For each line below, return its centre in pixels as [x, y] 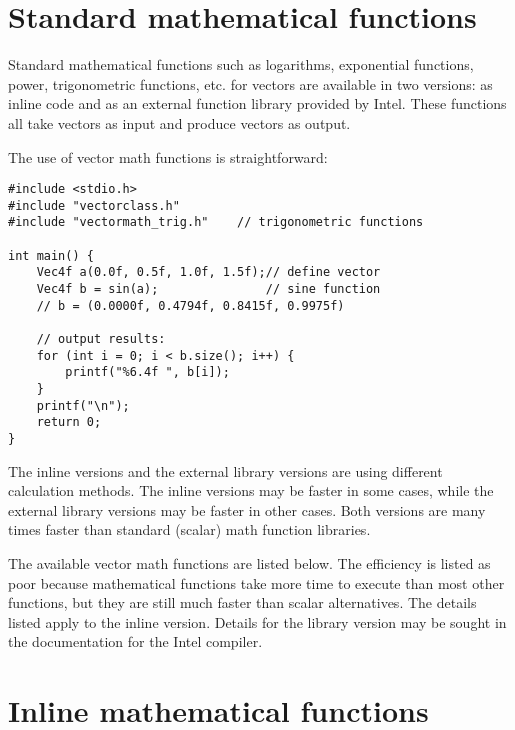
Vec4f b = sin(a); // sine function [208, 289]
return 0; [69, 422]
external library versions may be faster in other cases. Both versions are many [247, 509]
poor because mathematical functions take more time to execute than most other [256, 582]
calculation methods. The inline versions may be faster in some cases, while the [251, 490]
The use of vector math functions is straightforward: [168, 156]
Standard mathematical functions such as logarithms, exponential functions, [241, 64]
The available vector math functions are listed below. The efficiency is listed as [249, 562]
